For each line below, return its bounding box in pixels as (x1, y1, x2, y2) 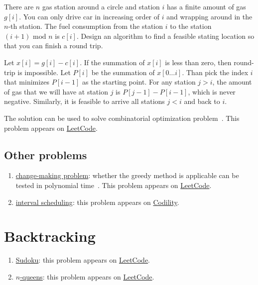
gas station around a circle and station (42, 1, 160, 11)
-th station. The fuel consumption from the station (8, 21, 163, 31)
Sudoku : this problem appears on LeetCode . (15, 255, 150, 265)
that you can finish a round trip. (4, 40, 103, 51)
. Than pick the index (182, 67, 249, 77)
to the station (170, 21, 212, 31)
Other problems (4, 147, 87, 162)
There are (4, 1, 34, 11)
